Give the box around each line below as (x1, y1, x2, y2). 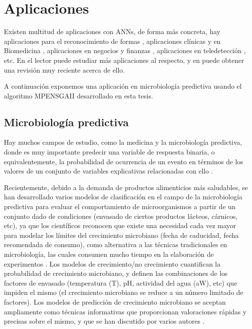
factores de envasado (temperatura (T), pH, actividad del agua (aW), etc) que (4, 277, 237, 288)
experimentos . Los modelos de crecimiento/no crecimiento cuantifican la (4, 258, 220, 269)
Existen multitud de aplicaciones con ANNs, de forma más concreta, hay (4, 26, 220, 37)
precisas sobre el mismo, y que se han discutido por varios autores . (4, 316, 205, 326)
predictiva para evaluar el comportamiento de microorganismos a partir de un (4, 201, 236, 212)
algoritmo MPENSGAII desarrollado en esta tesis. (4, 90, 153, 100)
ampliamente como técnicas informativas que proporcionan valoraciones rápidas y (4, 306, 247, 316)
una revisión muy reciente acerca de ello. (4, 64, 125, 75)
